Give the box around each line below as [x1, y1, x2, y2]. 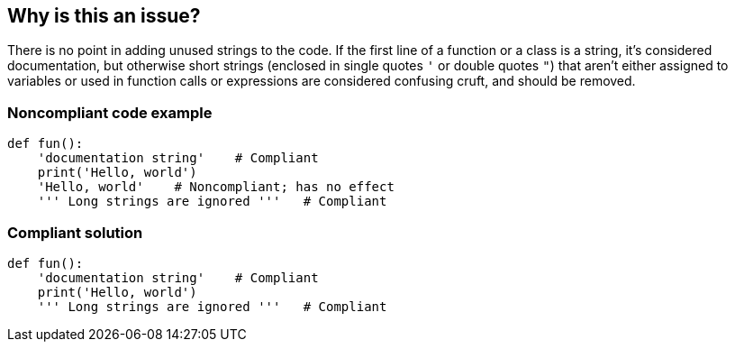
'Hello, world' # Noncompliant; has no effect [37, 179, 395, 195]
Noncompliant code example [7, 103, 213, 122]
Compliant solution [7, 223, 143, 242]
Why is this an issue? [7, 5, 201, 27]
